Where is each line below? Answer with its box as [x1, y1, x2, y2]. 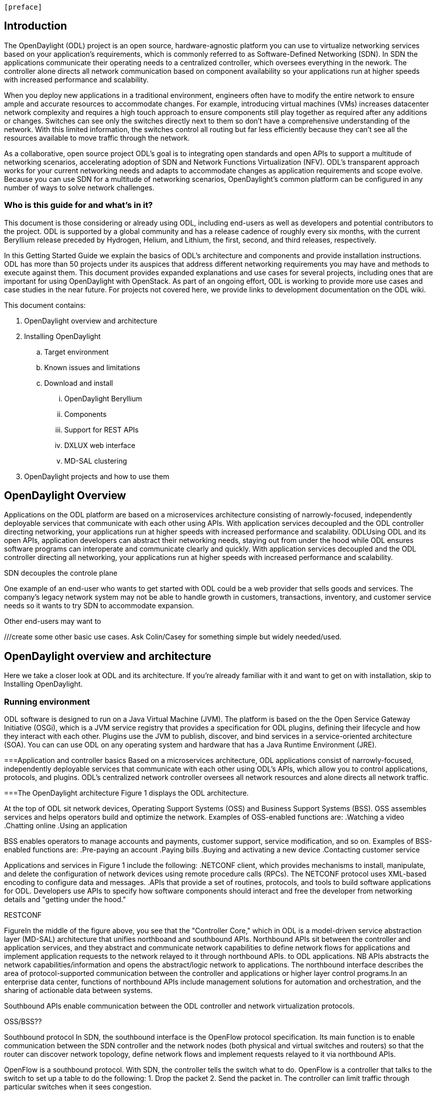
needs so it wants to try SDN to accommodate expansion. [4, 601, 194, 610]
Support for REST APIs [64, 425, 139, 434]
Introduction [4, 20, 67, 33]
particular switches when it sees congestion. [4, 1082, 152, 1091]
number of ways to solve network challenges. [4, 183, 155, 192]
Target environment [44, 347, 109, 356]
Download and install [44, 378, 113, 387]
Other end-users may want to [4, 617, 101, 626]
